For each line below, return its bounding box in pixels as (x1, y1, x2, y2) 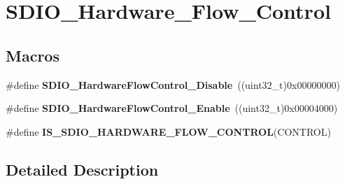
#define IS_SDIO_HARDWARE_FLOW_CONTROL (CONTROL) (6, 124, 331, 139)
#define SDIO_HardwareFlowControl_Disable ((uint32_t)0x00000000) (6, 77, 340, 92)
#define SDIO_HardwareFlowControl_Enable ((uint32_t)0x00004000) (6, 101, 338, 115)
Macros (6, 44, 59, 66)
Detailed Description (6, 158, 159, 180)
